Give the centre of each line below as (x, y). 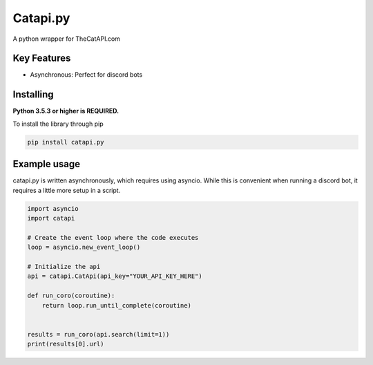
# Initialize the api (64, 266)
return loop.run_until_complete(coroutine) (116, 305)
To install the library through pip (58, 124)
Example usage (47, 164)
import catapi (51, 218)
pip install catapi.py (66, 142)
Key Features (42, 58)
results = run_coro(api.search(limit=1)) (98, 334)
